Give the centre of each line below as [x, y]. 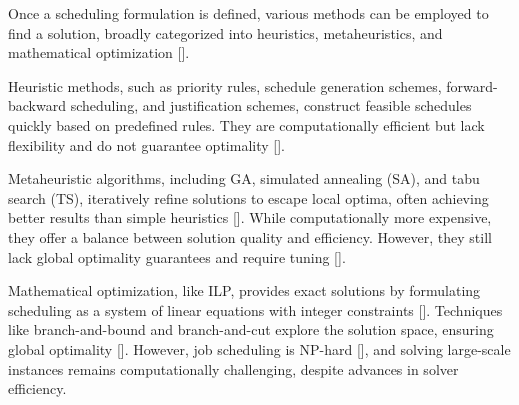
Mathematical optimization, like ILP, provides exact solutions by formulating [244, 290]
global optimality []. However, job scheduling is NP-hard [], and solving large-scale [259, 348]
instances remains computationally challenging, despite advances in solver [233, 368]
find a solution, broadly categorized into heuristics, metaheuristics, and [225, 32]
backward [37, 105]
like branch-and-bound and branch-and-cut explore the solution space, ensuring [251, 329]
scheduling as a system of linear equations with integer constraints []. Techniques [255, 309]
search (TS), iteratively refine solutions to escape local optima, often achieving [248, 197]
